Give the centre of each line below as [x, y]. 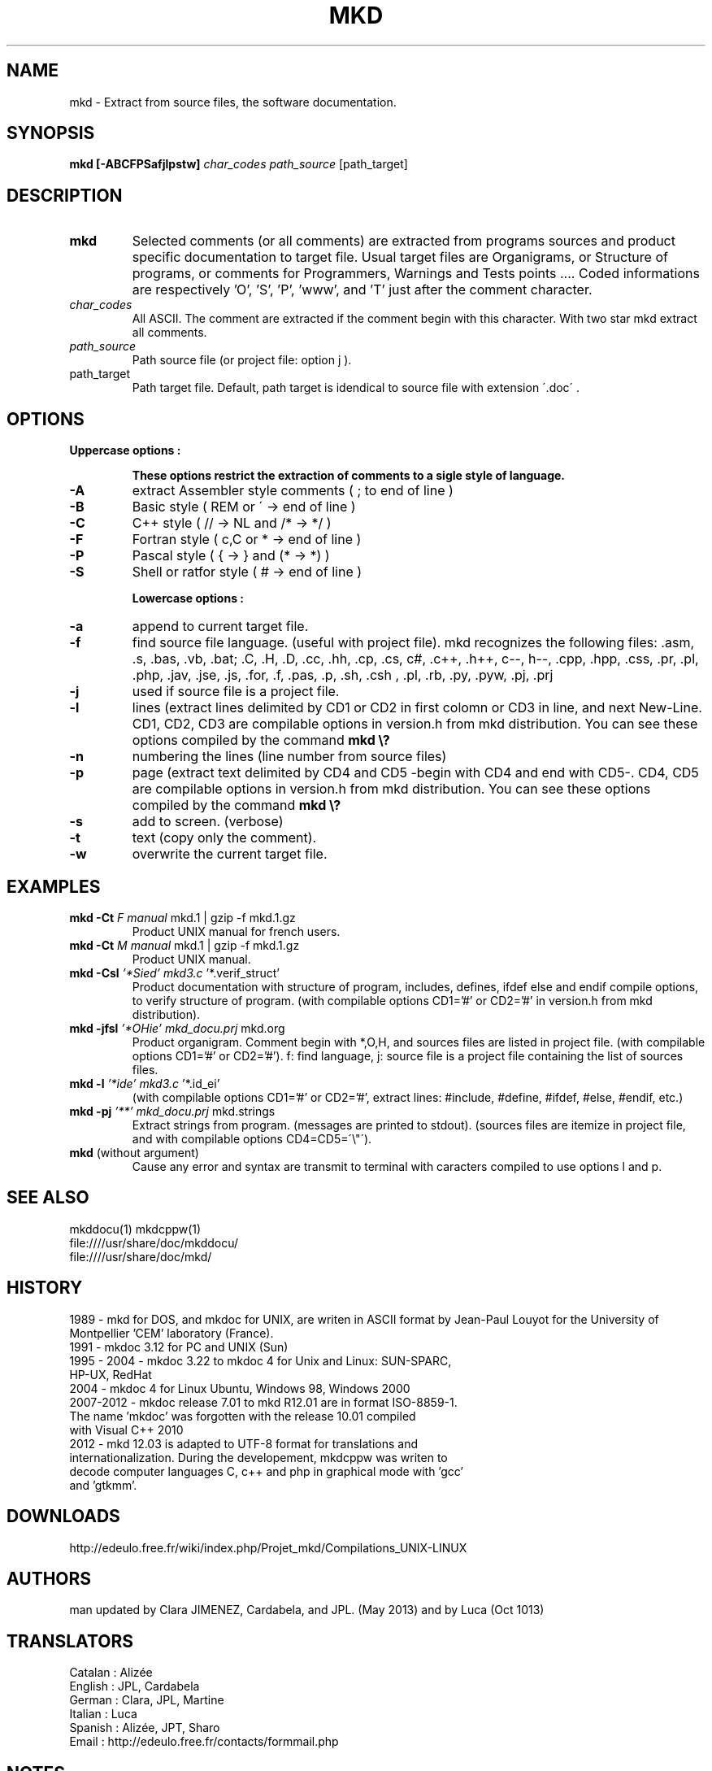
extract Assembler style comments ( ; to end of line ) [293, 491]
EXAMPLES [54, 886]
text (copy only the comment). [224, 838]
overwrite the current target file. [230, 854]
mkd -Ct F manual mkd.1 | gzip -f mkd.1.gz [182, 917]
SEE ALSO [48, 1198]
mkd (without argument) [134, 1152]
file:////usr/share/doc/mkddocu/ [154, 1242]
